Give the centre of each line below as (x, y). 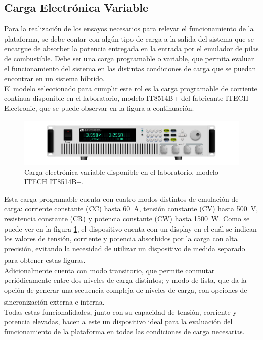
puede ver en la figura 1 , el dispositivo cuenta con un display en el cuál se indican (130, 228)
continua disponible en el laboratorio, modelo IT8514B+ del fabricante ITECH (126, 98)
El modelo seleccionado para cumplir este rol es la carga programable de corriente (131, 88)
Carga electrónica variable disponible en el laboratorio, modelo (121, 172)
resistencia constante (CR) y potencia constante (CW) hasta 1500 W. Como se (127, 218)
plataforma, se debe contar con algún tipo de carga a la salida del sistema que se (129, 38)
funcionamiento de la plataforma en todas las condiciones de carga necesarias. (124, 331)
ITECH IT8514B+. (54, 182)
